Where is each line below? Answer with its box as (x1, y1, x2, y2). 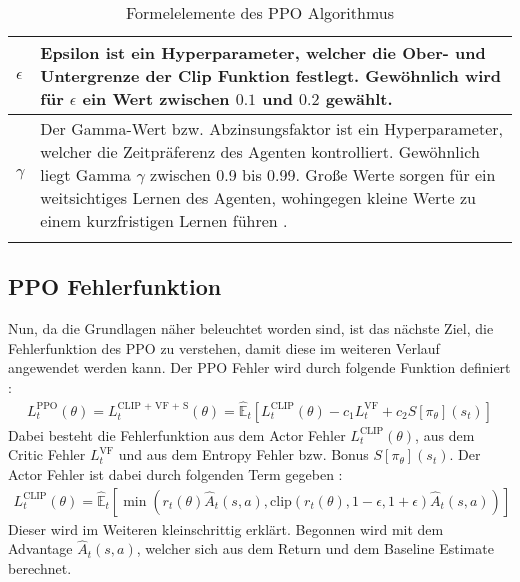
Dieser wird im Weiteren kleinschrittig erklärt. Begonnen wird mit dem (8, 518, 444, 539)
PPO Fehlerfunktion (8, 271, 222, 302)
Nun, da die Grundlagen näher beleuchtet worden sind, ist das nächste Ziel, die (8, 318, 494, 339)
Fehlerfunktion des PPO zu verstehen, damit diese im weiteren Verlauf (8, 337, 440, 358)
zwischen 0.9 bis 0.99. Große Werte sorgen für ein (150, 163, 496, 186)
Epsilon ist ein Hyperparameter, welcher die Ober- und (40, 41, 486, 64)
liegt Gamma (40, 163, 132, 186)
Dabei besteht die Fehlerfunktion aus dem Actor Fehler (8, 424, 346, 445)
